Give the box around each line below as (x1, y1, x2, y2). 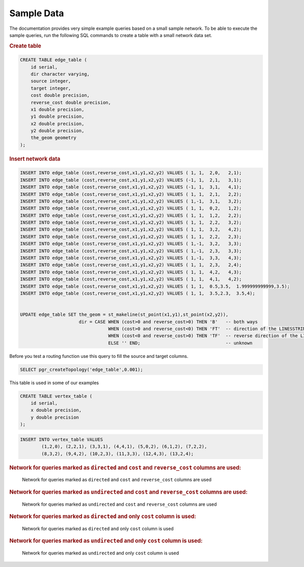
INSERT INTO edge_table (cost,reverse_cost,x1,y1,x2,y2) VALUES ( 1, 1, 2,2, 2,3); (20, 233, 242, 239)
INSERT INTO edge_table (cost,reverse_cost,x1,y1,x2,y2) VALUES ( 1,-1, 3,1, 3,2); (20, 198, 242, 204)
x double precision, (30, 408, 82, 413)
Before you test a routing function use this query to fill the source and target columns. (9, 353, 188, 359)
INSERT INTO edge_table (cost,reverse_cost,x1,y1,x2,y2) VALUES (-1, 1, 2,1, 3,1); (20, 177, 242, 183)
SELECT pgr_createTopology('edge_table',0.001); (20, 367, 143, 372)
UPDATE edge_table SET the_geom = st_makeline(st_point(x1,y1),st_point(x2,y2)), (20, 312, 229, 317)
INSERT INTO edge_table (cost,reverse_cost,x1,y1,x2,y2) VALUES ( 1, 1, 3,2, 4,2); (20, 227, 242, 232)
